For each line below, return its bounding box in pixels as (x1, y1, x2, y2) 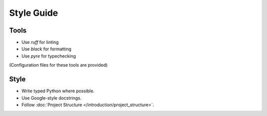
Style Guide (9, 7, 58, 18)
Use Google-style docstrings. (21, 95, 82, 101)
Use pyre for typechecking (21, 53, 76, 59)
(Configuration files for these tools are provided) (9, 62, 108, 68)
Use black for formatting (21, 46, 72, 52)
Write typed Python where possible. (21, 88, 95, 94)
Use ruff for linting (21, 39, 59, 45)
